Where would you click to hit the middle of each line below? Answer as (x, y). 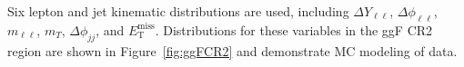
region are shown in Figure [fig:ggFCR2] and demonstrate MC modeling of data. (232, 50)
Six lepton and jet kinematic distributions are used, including (178, 11)
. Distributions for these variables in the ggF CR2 (294, 29)
